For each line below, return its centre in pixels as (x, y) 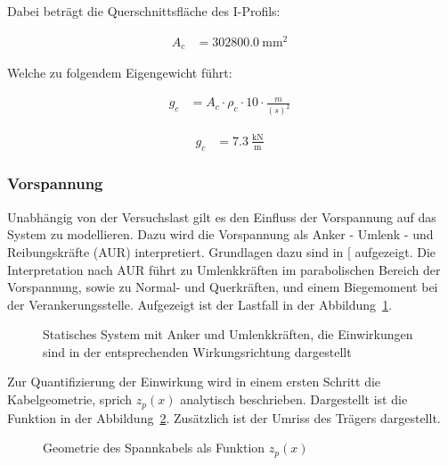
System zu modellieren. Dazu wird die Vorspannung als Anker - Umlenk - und (220, 234)
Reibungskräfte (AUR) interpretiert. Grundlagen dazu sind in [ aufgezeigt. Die (221, 251)
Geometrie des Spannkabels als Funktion (154, 448)
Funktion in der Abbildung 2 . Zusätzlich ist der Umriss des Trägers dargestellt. (224, 417)
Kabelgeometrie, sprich (70, 399)
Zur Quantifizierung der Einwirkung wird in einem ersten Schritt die (194, 382)
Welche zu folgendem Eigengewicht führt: (120, 73)
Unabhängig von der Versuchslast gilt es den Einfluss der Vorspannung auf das (222, 216)
